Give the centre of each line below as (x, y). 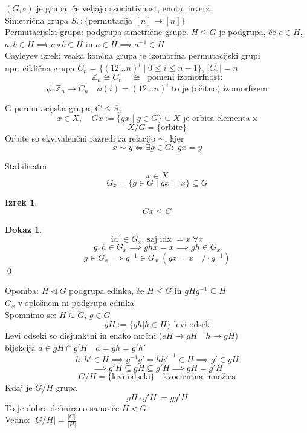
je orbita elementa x (220, 118)
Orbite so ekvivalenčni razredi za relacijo (80, 138)
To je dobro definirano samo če (62, 407)
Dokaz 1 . (24, 230)
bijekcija (20, 347)
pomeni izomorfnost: (185, 78)
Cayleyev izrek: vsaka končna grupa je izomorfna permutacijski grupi (133, 55)
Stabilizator (26, 166)
